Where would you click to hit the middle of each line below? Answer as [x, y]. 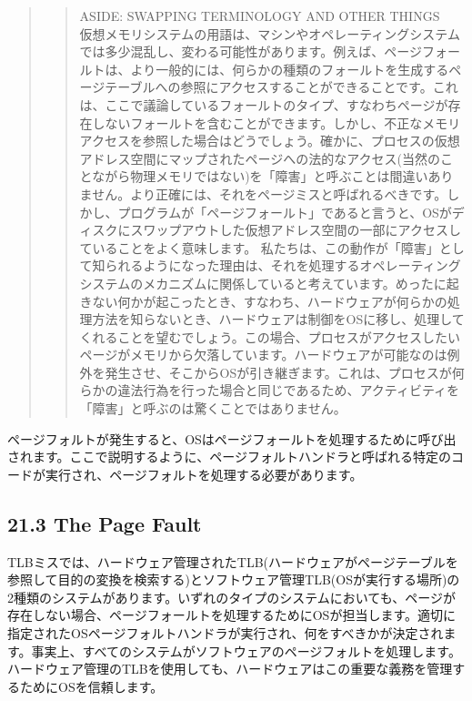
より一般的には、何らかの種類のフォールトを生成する [290, 69]
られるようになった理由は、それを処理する [232, 265]
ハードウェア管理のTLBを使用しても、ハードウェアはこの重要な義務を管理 [230, 669]
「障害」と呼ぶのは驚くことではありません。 [213, 408]
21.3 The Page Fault [105, 523]
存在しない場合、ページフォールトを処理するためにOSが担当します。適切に [231, 615]
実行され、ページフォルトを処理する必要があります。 [204, 474]
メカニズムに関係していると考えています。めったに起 [301, 283]
